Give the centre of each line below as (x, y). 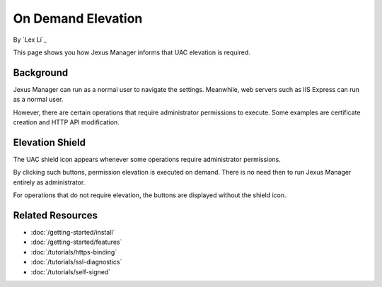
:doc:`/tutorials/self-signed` (71, 271)
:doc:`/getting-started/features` (76, 242)
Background (41, 72)
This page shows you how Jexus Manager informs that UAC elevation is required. (132, 52)
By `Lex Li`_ (30, 40)
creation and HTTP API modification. (66, 122)
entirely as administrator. (49, 182)
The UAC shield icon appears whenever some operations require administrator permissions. (147, 159)
